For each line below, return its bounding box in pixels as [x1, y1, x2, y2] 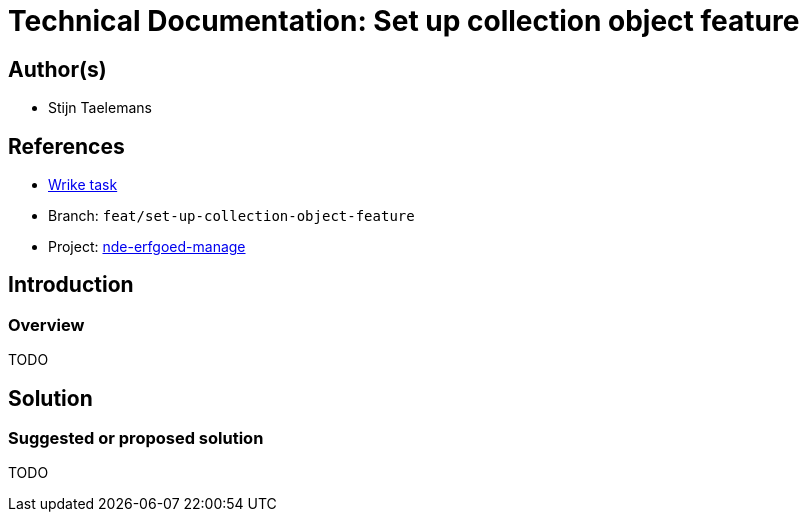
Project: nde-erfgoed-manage [48, 238, 246, 256]
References [8, 133, 125, 159]
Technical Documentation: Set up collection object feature [8, 4, 800, 38]
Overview [8, 314, 85, 335]
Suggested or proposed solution [8, 428, 264, 449]
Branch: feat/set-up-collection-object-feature [48, 207, 415, 225]
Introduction [8, 272, 134, 298]
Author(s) [8, 56, 107, 82]
